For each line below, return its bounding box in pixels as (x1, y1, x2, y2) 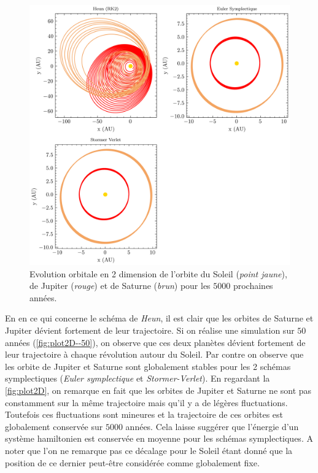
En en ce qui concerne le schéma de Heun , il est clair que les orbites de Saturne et (5, 312, 314, 325)
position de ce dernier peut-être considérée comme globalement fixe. (5, 456, 260, 469)
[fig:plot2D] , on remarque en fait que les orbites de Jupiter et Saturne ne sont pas (5, 383, 312, 396)
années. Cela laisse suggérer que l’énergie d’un (125, 420, 299, 433)
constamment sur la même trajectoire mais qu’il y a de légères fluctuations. (5, 396, 288, 409)
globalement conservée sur (5, 420, 103, 433)
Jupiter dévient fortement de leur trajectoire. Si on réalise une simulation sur (5, 323, 295, 336)
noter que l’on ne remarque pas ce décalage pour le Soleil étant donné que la (5, 444, 293, 456)
